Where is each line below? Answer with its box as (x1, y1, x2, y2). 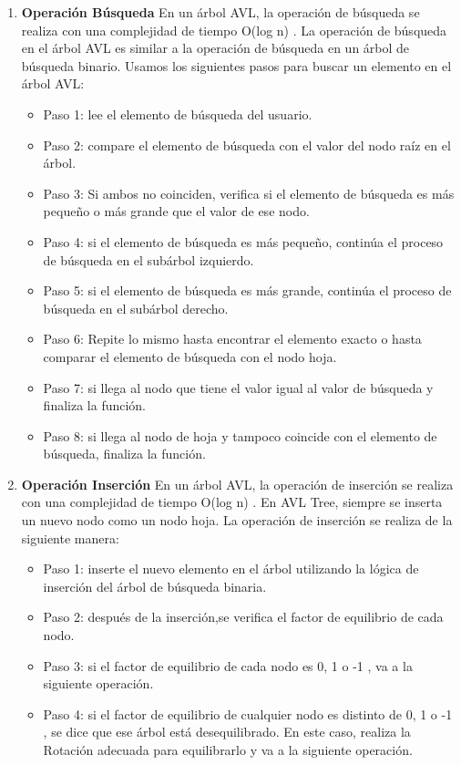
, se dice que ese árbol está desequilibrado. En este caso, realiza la (43, 722, 411, 741)
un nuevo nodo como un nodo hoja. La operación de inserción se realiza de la (21, 511, 453, 530)
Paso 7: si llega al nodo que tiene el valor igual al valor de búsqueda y (43, 377, 434, 397)
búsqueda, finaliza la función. (43, 444, 206, 463)
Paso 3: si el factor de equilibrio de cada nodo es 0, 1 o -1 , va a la (43, 656, 413, 675)
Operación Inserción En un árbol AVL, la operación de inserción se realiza (21, 474, 454, 493)
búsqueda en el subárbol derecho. (43, 298, 229, 317)
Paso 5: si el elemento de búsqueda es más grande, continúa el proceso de (43, 281, 452, 300)
